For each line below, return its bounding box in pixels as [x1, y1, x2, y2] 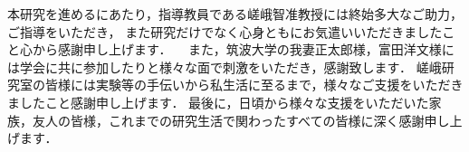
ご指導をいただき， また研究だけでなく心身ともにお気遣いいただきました [7, 22, 443, 41]
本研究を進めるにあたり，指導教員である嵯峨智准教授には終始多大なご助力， [7, 5, 463, 23]
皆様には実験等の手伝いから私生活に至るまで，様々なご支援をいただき [44, 75, 464, 94]
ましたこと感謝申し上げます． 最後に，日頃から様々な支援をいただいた [7, 92, 429, 111]
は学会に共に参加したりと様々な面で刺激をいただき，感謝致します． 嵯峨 [7, 57, 442, 76]
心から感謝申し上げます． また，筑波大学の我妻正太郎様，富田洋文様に [19, 40, 455, 59]
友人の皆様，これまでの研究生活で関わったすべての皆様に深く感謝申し [32, 110, 450, 129]
